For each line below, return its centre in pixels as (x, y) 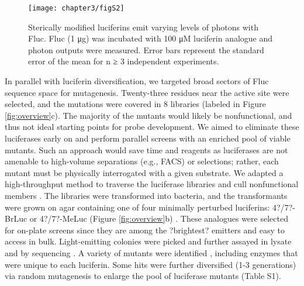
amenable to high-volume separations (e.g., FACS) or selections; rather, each (142, 161)
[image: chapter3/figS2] (76, 8)
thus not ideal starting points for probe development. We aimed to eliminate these (152, 127)
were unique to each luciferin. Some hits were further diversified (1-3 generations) (151, 264)
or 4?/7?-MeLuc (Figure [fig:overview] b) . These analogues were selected (159, 218)
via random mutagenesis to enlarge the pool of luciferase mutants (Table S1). (143, 276)
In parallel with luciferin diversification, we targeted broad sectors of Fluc (137, 81)
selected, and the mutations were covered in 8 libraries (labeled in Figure (135, 104)
